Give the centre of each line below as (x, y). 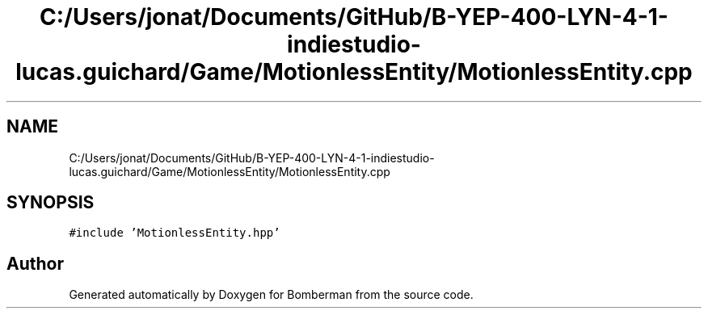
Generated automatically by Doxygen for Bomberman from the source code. (271, 295)
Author (35, 263)
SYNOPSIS (51, 203)
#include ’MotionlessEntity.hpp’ (175, 233)
